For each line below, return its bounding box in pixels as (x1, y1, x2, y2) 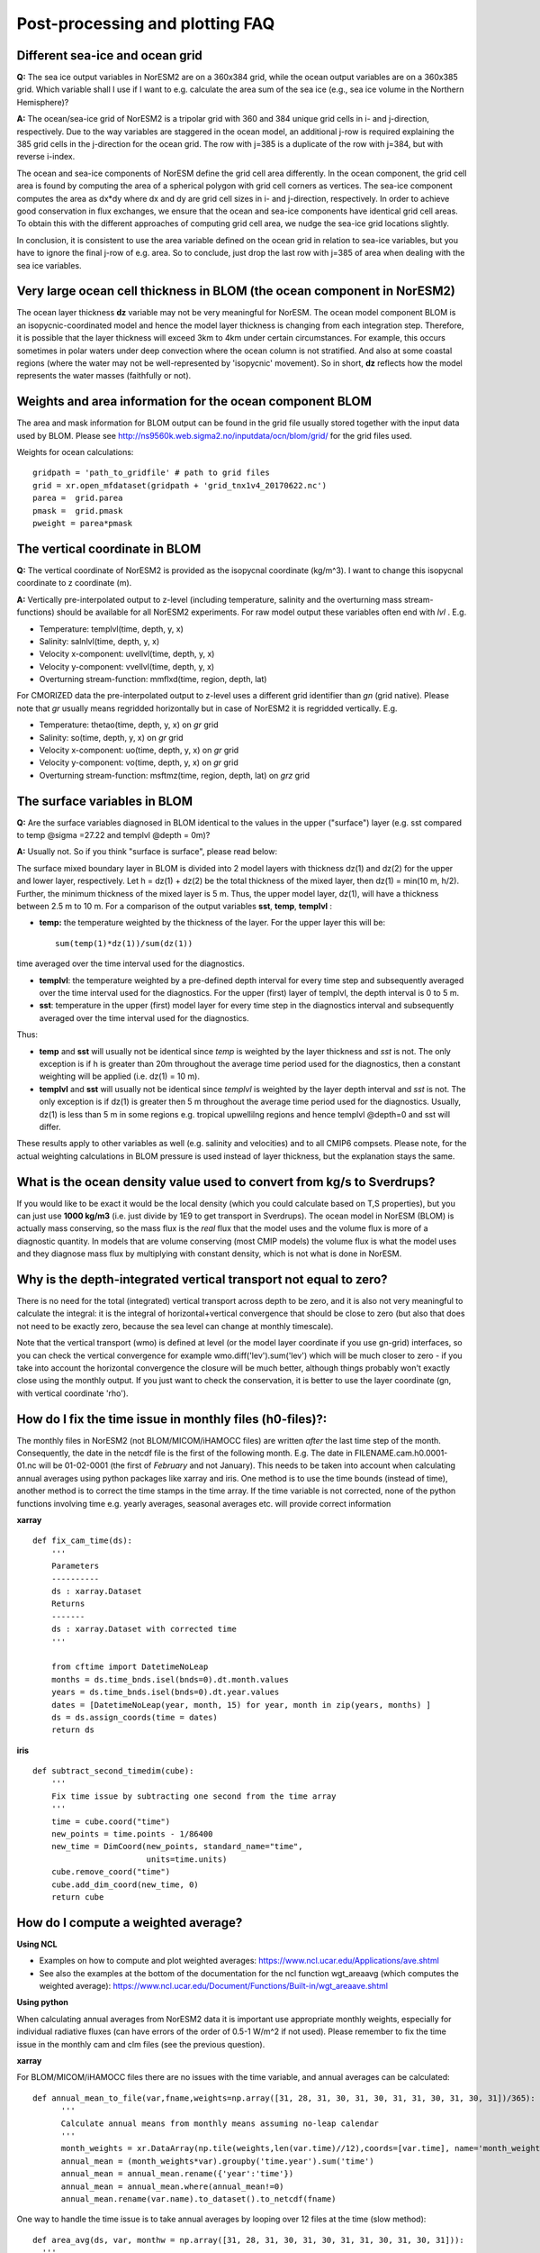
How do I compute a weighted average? (16, 1915, 243, 1930)
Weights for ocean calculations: (16, 447, 134, 458)
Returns (50, 1599, 85, 1609)
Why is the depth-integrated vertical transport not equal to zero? (16, 1272, 388, 1287)
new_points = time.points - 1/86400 (50, 1829, 213, 1839)
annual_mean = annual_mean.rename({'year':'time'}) (60, 2168, 294, 2179)
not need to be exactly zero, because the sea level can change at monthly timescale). (16, 1320, 334, 1331)
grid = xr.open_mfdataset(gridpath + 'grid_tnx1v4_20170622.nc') (32, 480, 328, 490)
